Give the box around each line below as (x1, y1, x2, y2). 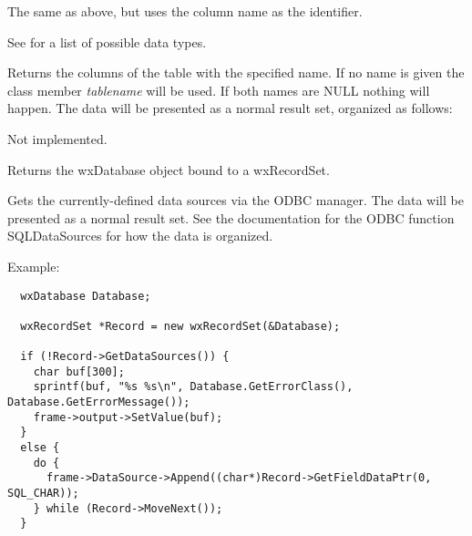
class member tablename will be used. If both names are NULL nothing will (7, 80, 430, 99)
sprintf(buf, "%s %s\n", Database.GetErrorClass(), (33, 380, 354, 394)
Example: (7, 256, 60, 275)
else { (20, 441, 60, 455)
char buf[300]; (33, 365, 125, 378)
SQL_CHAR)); (7, 487, 79, 500)
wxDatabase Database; (20, 289, 151, 303)
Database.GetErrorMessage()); (7, 396, 190, 409)
